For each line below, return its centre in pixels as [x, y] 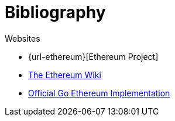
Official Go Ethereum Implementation [99, 93]
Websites [23, 38]
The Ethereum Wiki [65, 75]
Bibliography [55, 12]
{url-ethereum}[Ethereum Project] [93, 56]
